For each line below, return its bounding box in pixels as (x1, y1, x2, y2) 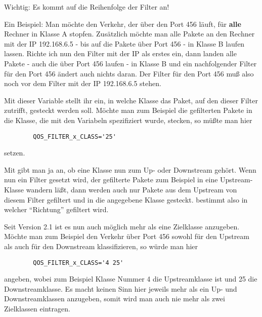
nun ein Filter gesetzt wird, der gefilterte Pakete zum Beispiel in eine (4, 174, 218, 185)
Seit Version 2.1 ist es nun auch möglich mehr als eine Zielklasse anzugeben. (4, 221, 240, 231)
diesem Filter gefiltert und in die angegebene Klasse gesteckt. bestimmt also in (4, 194, 248, 205)
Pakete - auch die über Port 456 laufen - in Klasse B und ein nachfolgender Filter (4, 58, 257, 68)
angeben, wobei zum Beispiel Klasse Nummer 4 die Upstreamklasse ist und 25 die (4, 273, 257, 284)
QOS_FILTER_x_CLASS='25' (33, 133, 116, 140)
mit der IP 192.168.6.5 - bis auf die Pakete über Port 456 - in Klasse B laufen (4, 38, 245, 49)
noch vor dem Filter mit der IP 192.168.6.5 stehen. (4, 78, 161, 89)
